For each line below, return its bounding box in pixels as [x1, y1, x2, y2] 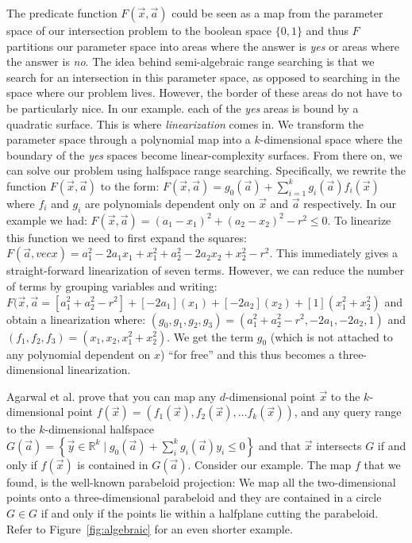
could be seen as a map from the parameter [171, 5, 383, 21]
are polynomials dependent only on [84, 194, 256, 211]
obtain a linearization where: [6, 310, 146, 327]
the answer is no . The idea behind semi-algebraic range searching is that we [6, 53, 375, 70]
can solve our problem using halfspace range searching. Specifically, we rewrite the [6, 162, 406, 179]
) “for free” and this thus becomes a [160, 345, 335, 362]
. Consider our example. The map [187, 456, 352, 472]
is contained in [77, 456, 148, 472]
